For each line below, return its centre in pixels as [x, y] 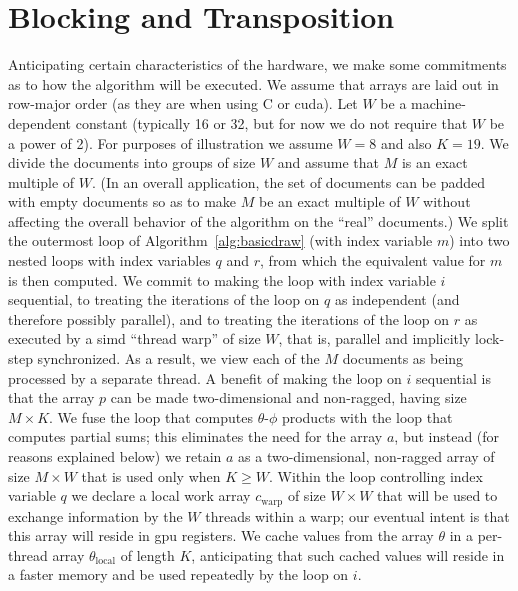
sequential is [453, 377]
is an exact [434, 162]
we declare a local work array [161, 495]
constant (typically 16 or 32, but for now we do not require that [271, 122]
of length [147, 554]
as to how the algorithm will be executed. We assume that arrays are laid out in [253, 83]
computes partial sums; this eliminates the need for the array [195, 436]
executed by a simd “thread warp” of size [134, 338]
